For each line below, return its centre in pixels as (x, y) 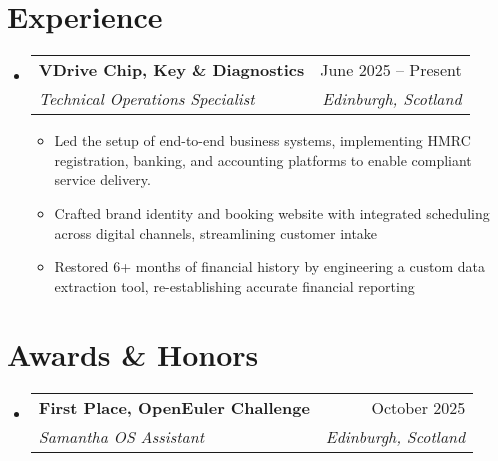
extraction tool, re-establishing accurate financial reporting (234, 285)
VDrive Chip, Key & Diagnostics (171, 70)
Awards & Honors (133, 354)
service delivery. (102, 179)
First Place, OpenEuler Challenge (174, 408)
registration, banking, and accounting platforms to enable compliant (263, 159)
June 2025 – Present (391, 70)
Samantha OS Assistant (121, 437)
